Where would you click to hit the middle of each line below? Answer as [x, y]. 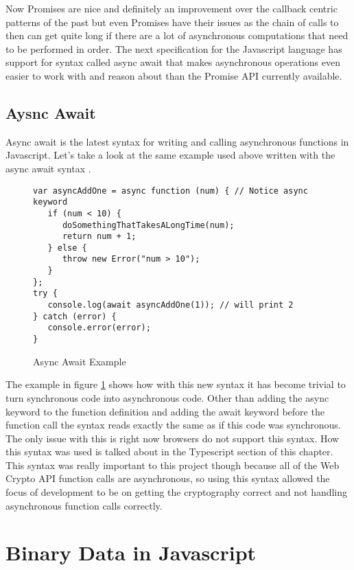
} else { [67, 248]
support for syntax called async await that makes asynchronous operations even [173, 62]
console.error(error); [99, 328]
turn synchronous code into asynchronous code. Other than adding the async [167, 397]
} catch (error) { [75, 316]
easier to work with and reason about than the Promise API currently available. [174, 75]
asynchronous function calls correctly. [84, 505]
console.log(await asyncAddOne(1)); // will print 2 [170, 305]
